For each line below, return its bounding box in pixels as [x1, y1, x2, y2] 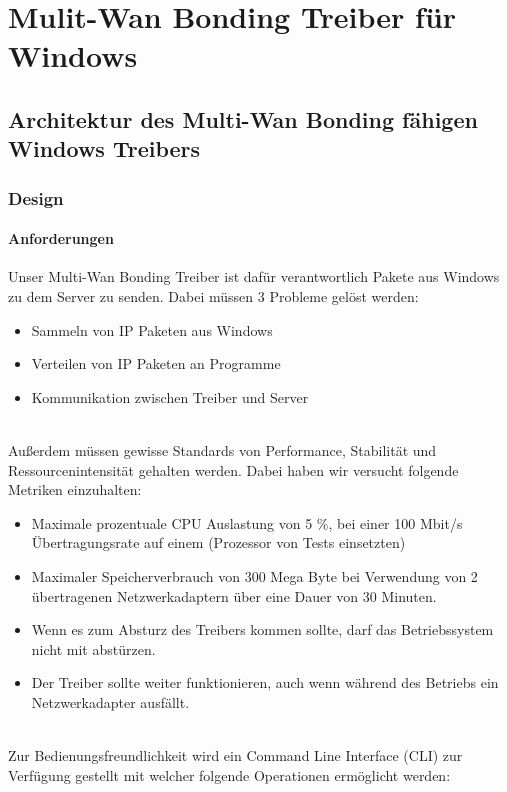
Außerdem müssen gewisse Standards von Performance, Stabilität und [8, 439, 437, 460]
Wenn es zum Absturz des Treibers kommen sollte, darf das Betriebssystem [31, 619, 494, 640]
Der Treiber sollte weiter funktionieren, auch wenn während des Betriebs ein [31, 672, 499, 693]
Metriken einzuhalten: [8, 479, 142, 500]
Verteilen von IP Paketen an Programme [31, 353, 281, 374]
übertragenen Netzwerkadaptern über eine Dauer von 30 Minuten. [31, 585, 437, 606]
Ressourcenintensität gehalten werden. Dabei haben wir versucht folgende [8, 459, 459, 480]
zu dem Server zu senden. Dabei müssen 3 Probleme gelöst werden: [8, 285, 419, 306]
